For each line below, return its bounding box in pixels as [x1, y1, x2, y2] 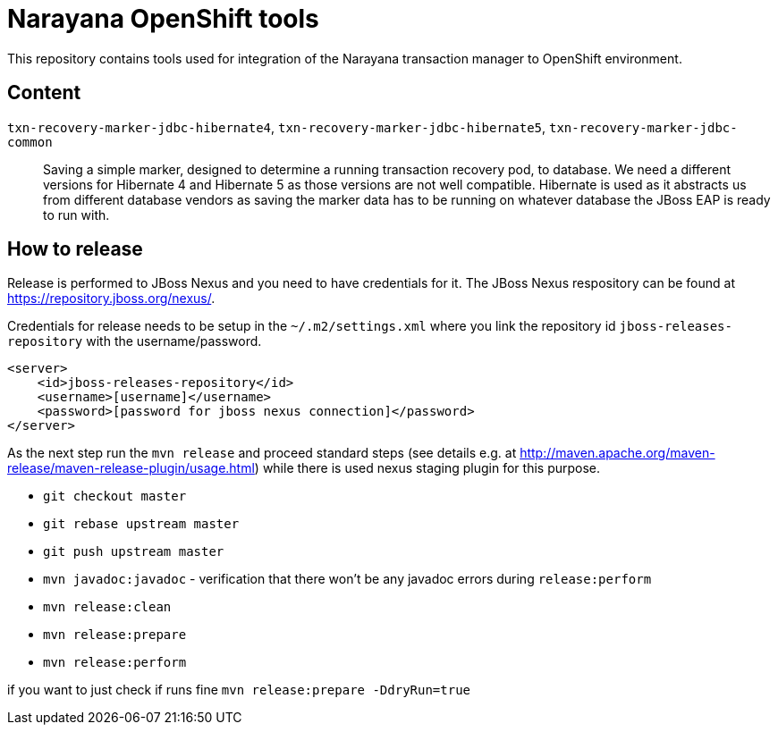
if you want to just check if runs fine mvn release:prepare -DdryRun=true [7, 682, 470, 698]
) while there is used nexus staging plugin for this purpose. [254, 460, 601, 476]
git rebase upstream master [43, 517, 240, 532]
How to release [7, 238, 143, 261]
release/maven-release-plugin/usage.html [7, 460, 255, 476]
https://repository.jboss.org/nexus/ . [7, 290, 216, 307]
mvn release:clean [43, 600, 172, 615]
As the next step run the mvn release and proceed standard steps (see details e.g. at [7, 445, 517, 461]
